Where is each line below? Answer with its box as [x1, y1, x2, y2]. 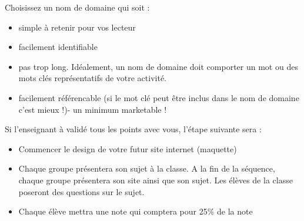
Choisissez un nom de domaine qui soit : [5, 1, 150, 13]
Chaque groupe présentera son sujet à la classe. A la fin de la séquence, [18, 162, 275, 175]
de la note [217, 205, 253, 217]
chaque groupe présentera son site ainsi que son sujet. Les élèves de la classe [18, 173, 293, 186]
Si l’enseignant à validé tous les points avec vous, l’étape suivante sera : [5, 123, 262, 135]
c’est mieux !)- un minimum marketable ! [18, 103, 167, 115]
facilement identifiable [18, 41, 98, 53]
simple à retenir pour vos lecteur [18, 21, 136, 33]
